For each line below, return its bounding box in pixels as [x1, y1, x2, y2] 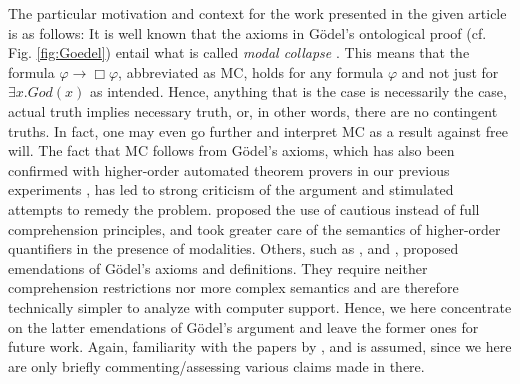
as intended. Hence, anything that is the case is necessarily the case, [89, 81, 507, 102]
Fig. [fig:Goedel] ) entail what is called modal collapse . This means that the [8, 42, 470, 63]
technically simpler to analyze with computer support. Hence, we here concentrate [8, 296, 512, 317]
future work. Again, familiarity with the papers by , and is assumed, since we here [8, 336, 512, 357]
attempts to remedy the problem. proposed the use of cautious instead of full [8, 198, 480, 219]
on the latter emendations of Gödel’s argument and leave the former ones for [8, 316, 479, 337]
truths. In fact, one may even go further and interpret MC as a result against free [8, 120, 508, 141]
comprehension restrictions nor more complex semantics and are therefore [8, 277, 459, 298]
